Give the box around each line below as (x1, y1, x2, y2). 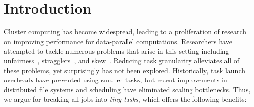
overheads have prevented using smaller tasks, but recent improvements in (4, 75, 227, 85)
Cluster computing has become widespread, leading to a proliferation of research (4, 27, 247, 37)
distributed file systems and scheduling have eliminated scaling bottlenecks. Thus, (4, 84, 251, 94)
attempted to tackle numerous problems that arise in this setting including (4, 46, 229, 56)
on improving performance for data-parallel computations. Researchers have (4, 36, 232, 46)
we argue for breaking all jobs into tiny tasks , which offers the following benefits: (4, 94, 247, 104)
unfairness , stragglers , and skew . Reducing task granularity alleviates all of (4, 55, 240, 65)
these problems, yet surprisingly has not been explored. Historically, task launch (4, 65, 245, 75)
